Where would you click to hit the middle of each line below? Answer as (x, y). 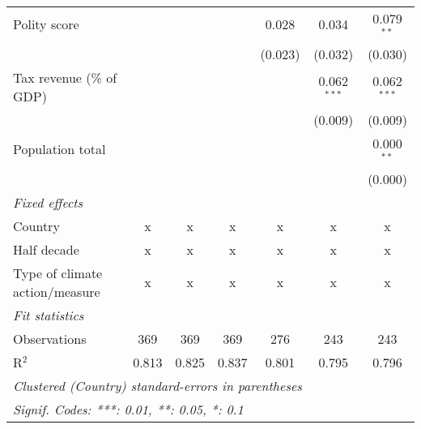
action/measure (57, 291)
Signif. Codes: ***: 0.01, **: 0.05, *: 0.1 (128, 409)
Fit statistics (49, 315)
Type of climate (58, 272)
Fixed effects (48, 202)
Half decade (46, 249)
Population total (60, 149)
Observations (50, 338)
